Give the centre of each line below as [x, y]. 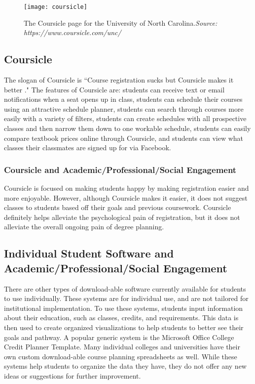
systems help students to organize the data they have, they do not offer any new [125, 366]
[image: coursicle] [55, 7]
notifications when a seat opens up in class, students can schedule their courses [123, 99]
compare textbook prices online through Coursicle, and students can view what [124, 138]
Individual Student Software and [89, 253]
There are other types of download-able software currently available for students [125, 288]
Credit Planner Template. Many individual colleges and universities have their [122, 347]
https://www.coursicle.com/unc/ [73, 32]
